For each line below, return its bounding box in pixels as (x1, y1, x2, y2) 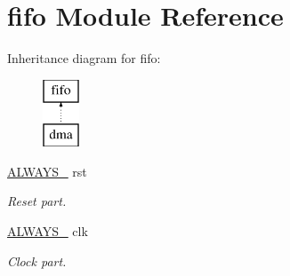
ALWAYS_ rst (7, 162, 87, 180)
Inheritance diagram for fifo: (7, 49, 161, 67)
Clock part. (7, 251, 67, 270)
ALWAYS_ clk (7, 222, 88, 241)
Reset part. (7, 192, 67, 210)
